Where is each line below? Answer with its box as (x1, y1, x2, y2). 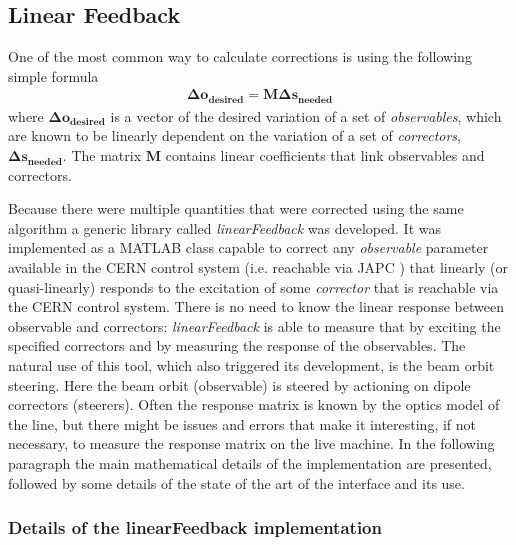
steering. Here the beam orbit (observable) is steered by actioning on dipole (8, 374, 471, 395)
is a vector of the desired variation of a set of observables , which (110, 105, 502, 126)
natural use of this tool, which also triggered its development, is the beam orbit (8, 355, 495, 375)
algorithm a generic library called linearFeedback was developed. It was (8, 217, 441, 238)
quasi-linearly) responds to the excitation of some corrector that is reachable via (8, 276, 499, 297)
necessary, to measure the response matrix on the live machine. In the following (8, 433, 495, 454)
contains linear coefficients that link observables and (165, 145, 485, 166)
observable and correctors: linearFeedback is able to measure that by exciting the (8, 315, 501, 336)
